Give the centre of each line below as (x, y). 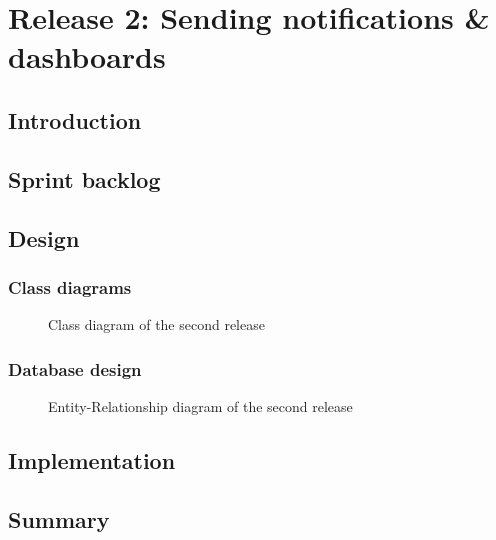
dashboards (87, 56)
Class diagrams (70, 286)
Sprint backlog (84, 178)
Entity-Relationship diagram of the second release (200, 405)
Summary (59, 518)
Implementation (92, 459)
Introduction (75, 119)
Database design (75, 368)
